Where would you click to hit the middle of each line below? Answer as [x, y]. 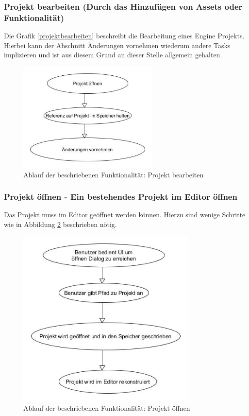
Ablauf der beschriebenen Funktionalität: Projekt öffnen [107, 408]
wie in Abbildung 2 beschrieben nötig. [60, 224]
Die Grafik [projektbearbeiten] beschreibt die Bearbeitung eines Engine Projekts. [124, 36]
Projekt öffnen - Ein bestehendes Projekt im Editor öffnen [121, 196]
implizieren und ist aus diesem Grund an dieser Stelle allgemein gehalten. [113, 55]
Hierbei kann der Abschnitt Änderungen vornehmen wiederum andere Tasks [117, 45]
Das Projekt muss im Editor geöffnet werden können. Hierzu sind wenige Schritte [125, 215]
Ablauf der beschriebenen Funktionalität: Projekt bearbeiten [114, 175]
